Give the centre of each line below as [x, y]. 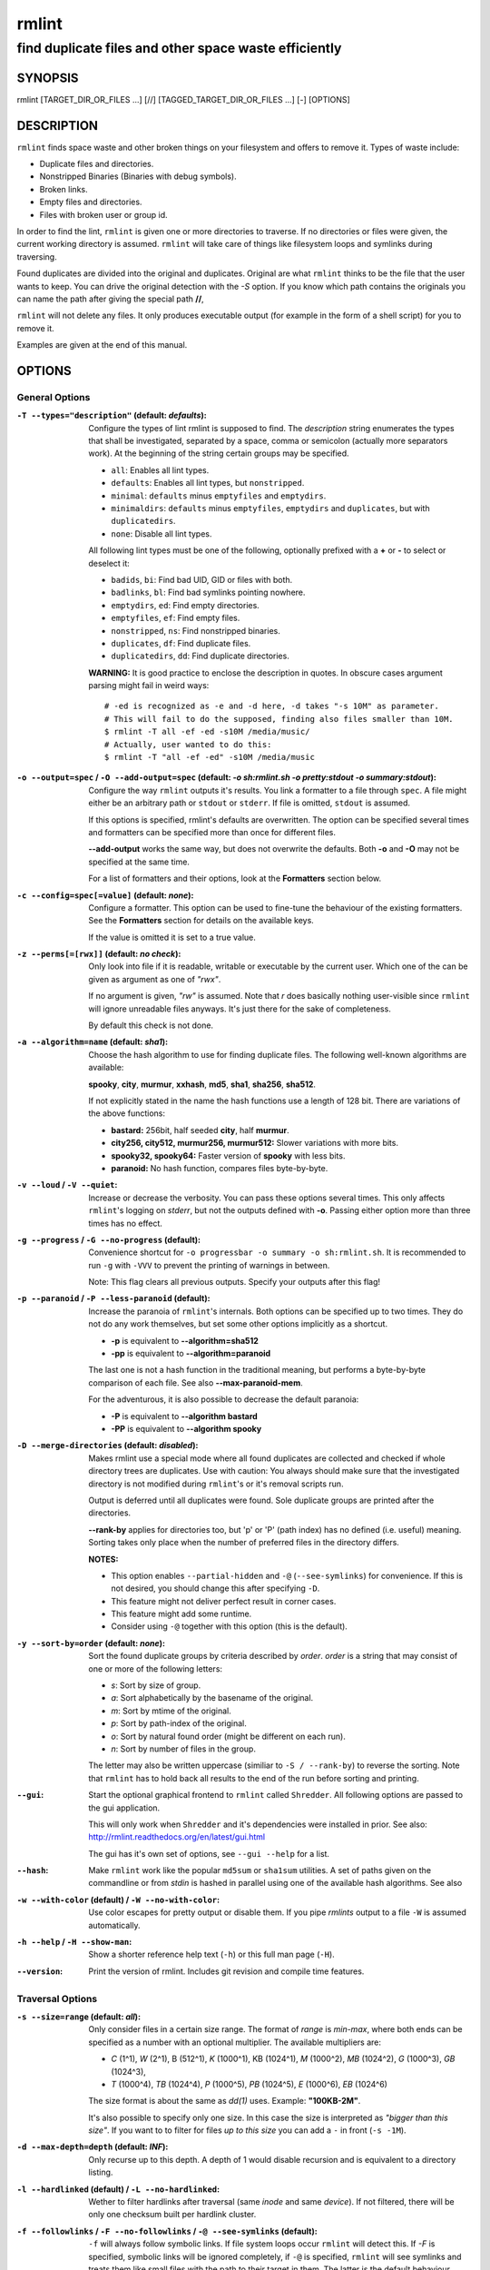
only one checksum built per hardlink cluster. [172, 2215]
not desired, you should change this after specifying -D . [216, 1588]
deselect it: [109, 563]
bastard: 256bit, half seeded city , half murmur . [200, 1130]
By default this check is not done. [151, 1025]
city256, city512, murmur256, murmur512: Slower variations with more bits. [255, 1143]
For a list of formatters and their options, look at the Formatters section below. [235, 878]
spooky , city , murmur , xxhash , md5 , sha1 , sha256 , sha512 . [202, 1084]
